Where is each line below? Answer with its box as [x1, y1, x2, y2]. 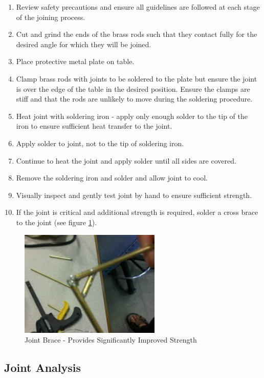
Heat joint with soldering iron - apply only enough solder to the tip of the [16, 110, 248, 121]
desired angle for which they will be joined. [16, 38, 151, 49]
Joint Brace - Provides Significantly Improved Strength [25, 334, 197, 345]
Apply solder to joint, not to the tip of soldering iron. [16, 137, 184, 148]
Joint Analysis [4, 360, 81, 375]
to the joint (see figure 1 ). [16, 216, 97, 227]
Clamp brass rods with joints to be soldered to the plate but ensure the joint [16, 73, 257, 84]
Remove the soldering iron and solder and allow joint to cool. [16, 172, 208, 183]
